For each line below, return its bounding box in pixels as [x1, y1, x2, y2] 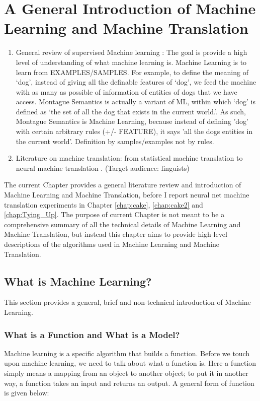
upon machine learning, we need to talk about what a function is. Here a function [4, 358, 256, 368]
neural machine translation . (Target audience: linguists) [16, 162, 190, 173]
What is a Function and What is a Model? [4, 328, 180, 341]
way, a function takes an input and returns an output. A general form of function [4, 377, 254, 388]
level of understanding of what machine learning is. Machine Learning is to [16, 56, 247, 67]
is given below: [4, 387, 49, 398]
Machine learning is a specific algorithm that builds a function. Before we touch [4, 348, 250, 358]
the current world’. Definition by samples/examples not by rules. [16, 136, 214, 146]
